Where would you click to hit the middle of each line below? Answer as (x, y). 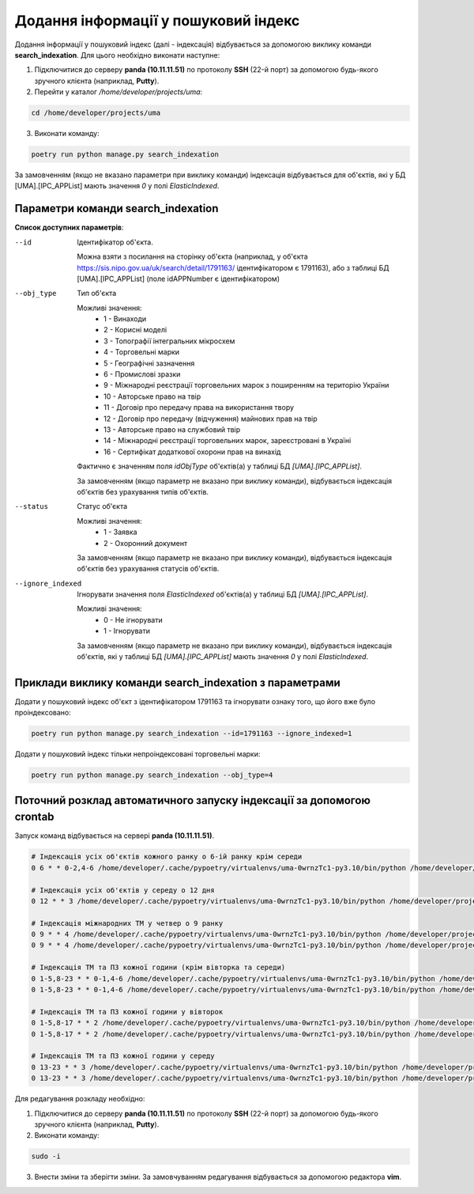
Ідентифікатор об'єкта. (115, 242)
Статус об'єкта (102, 506)
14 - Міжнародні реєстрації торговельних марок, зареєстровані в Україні (228, 441)
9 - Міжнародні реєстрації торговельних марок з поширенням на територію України (246, 385)
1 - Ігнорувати (127, 631)
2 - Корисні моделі (135, 330)
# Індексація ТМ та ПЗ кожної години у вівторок (127, 1012)
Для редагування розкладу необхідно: (80, 1099)
